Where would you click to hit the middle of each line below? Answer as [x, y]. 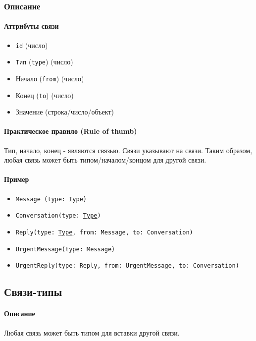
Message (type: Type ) [51, 199]
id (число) [32, 45]
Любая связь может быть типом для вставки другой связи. [92, 332]
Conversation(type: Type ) [58, 216]
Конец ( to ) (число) [45, 95]
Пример [17, 179]
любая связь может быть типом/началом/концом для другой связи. [105, 160]
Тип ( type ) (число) [44, 62]
